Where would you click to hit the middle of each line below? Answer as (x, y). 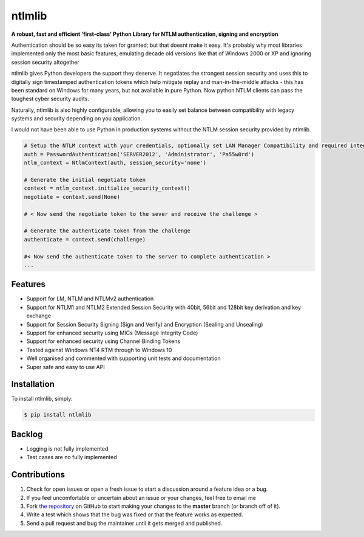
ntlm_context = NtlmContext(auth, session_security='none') (115, 163)
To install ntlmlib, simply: (42, 399)
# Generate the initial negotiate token (85, 180)
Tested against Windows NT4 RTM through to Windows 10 (99, 350)
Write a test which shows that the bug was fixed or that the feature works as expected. (135, 514)
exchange (39, 316)
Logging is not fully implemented (67, 449)
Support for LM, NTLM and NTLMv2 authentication (90, 299)
